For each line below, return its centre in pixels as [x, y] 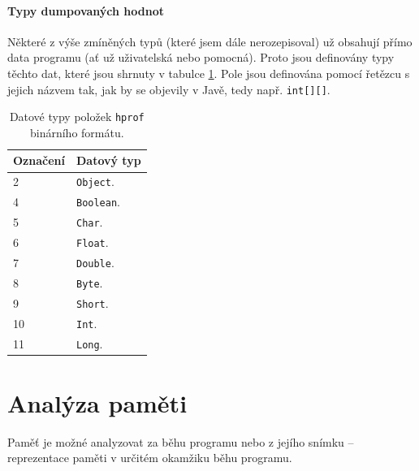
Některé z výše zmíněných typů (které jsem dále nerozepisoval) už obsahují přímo [210, 41]
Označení [39, 160]
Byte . [89, 282]
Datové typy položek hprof [77, 117]
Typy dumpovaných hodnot [86, 10]
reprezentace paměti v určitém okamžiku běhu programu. [150, 458]
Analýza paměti [97, 402]
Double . [95, 262]
